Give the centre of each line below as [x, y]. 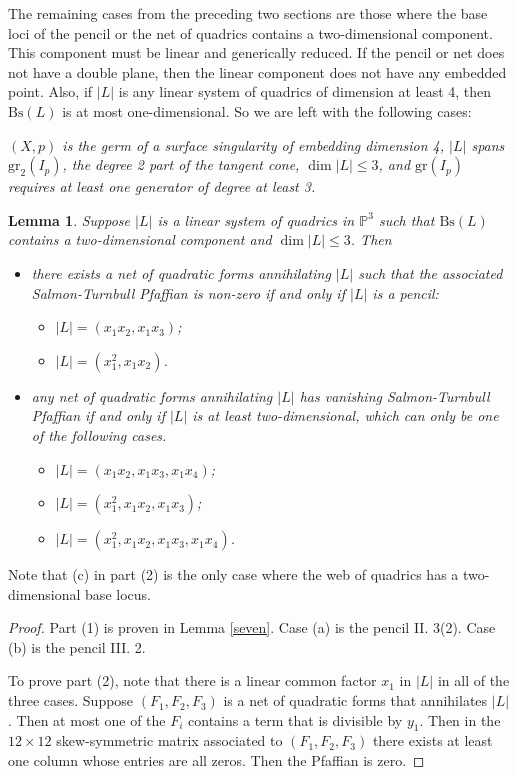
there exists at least [432, 740]
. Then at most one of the [87, 719]
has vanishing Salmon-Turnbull [394, 395]
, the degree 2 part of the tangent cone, [181, 164]
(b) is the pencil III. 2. [77, 646]
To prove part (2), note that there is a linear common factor [192, 680]
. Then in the [460, 719]
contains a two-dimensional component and [140, 239]
